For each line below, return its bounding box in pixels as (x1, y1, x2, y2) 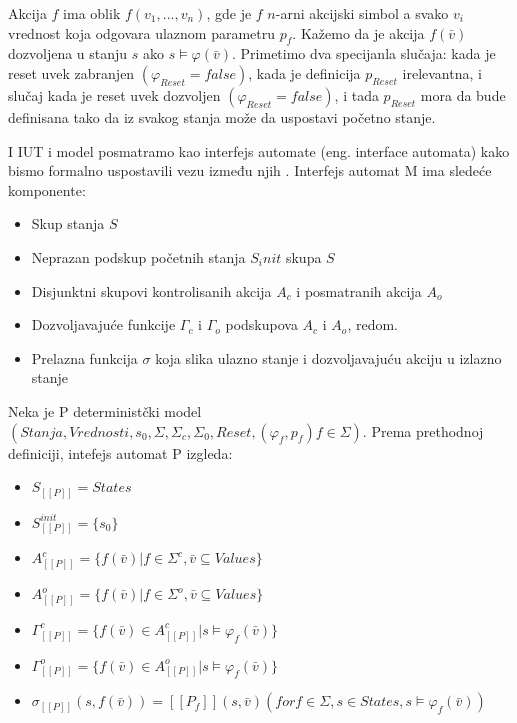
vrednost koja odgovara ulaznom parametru (8, 22, 276, 43)
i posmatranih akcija (296, 280, 422, 301)
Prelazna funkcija (31, 347, 138, 368)
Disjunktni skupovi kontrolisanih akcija (31, 280, 272, 301)
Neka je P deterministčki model (8, 400, 202, 421)
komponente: (8, 179, 86, 200)
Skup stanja (31, 213, 105, 234)
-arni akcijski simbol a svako (275, 3, 449, 23)
